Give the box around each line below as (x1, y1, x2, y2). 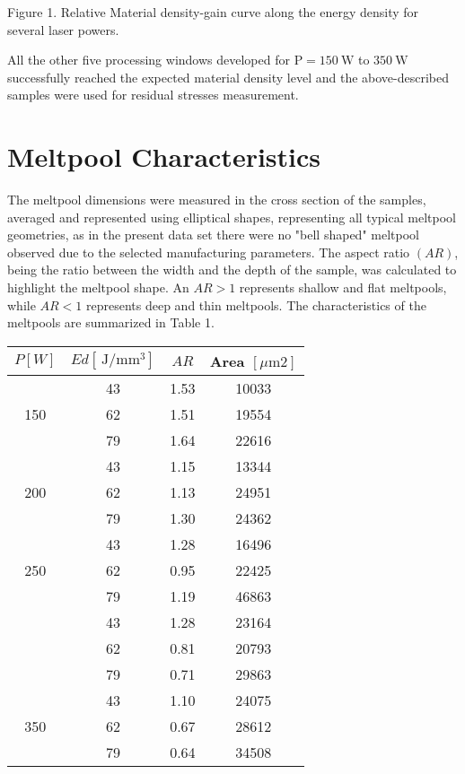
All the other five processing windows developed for (7, 50, 290, 69)
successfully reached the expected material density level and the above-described (7, 67, 450, 86)
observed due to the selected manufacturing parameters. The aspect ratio (7, 242, 410, 261)
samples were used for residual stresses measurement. (7, 85, 299, 104)
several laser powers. (7, 20, 119, 39)
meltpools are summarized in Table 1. (7, 313, 215, 332)
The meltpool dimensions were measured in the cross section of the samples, (7, 190, 426, 209)
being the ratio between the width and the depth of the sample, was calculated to (7, 260, 457, 279)
